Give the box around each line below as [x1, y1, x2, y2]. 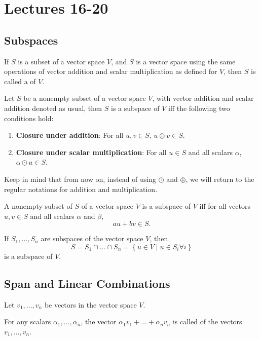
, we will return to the [185, 173, 254, 184]
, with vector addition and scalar [152, 93, 254, 103]
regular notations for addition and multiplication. [4, 183, 158, 194]
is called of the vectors [172, 316, 242, 327]
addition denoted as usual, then [4, 102, 102, 113]
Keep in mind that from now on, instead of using [4, 173, 157, 184]
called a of [4, 75, 36, 86]
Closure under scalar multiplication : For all [16, 146, 167, 157]
